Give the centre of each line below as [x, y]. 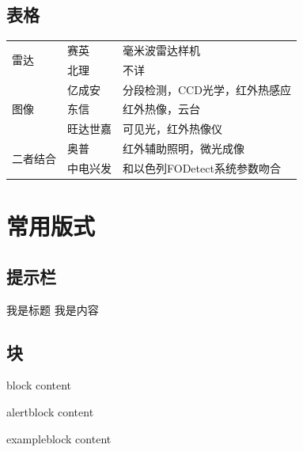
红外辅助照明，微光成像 [184, 148]
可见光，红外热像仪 [172, 129]
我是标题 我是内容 [53, 309]
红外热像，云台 [161, 109]
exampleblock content [59, 438]
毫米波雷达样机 [161, 49]
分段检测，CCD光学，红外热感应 [207, 89]
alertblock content [50, 412]
